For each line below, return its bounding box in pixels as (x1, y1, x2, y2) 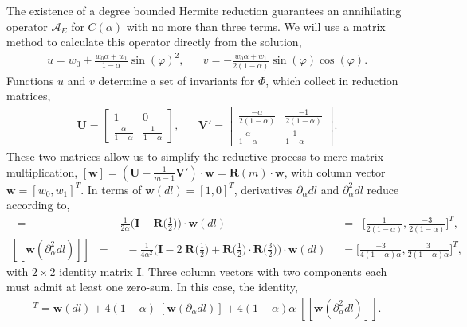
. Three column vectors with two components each (141, 263, 387, 279)
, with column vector (284, 163, 386, 180)
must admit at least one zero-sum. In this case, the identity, (6, 278, 298, 295)
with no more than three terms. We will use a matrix (126, 18, 386, 34)
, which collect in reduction (265, 72, 398, 88)
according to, (6, 197, 70, 213)
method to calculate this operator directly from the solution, (6, 33, 302, 50)
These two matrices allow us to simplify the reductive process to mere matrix (6, 148, 384, 165)
